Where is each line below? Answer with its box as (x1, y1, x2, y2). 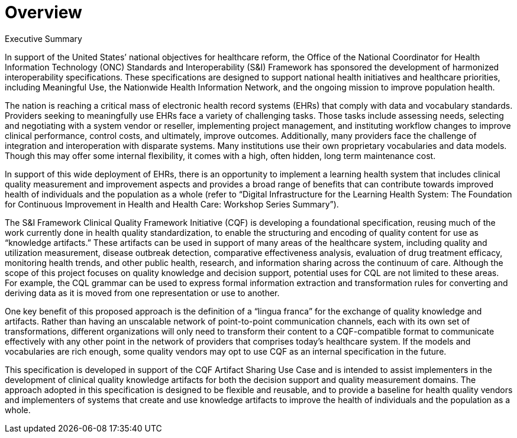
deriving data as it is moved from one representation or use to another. (5, 287, 280, 298)
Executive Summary (5, 33, 82, 44)
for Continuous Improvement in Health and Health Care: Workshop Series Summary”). (5, 199, 339, 209)
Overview (5, 2, 82, 22)
